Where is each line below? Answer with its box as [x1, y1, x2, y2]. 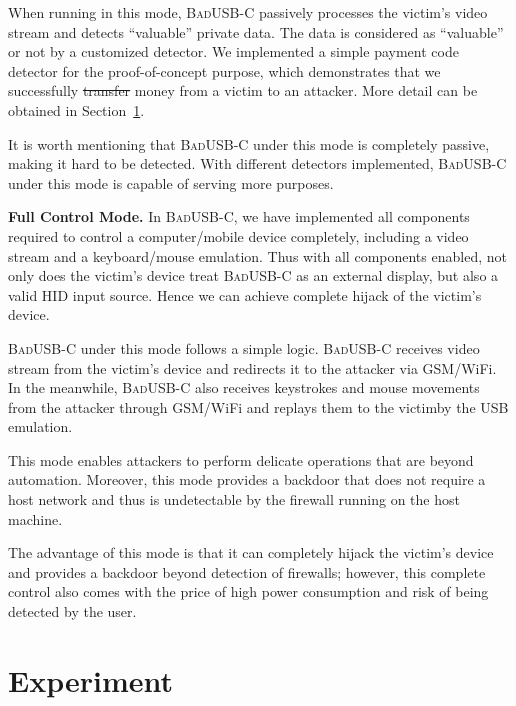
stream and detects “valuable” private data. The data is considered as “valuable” [8, 21, 504, 42]
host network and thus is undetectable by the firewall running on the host [8, 489, 460, 510]
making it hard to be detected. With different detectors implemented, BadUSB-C [8, 153, 507, 174]
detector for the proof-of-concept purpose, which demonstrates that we [8, 60, 441, 81]
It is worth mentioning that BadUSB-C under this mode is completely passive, [8, 133, 490, 154]
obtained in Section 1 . [8, 99, 145, 120]
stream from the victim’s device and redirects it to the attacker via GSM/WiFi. [8, 357, 497, 378]
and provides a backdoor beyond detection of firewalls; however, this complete [8, 561, 486, 582]
